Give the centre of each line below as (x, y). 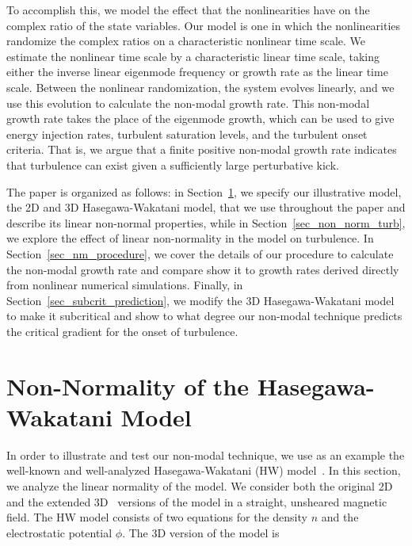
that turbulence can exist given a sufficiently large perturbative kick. (173, 164)
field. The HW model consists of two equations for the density (157, 517)
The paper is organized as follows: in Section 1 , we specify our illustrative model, (204, 191)
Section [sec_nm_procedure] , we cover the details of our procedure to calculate (200, 253)
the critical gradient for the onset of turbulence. (122, 331)
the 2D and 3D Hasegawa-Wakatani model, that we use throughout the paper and (206, 207)
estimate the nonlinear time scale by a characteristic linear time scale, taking (193, 56)
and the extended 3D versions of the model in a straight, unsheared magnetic (197, 501)
